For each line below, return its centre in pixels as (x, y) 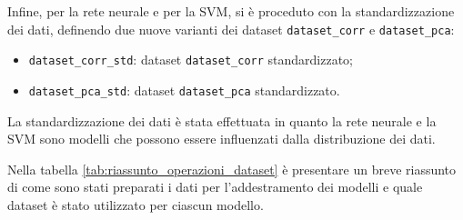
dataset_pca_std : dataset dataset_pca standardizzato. (184, 90)
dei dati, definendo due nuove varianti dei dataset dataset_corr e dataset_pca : (231, 29)
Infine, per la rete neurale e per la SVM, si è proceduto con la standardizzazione (231, 11)
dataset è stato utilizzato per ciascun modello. (136, 204)
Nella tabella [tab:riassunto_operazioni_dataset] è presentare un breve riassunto (232, 169)
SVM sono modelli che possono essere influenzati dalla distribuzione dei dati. (221, 139)
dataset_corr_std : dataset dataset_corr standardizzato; (191, 60)
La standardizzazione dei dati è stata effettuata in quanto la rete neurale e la (222, 120)
